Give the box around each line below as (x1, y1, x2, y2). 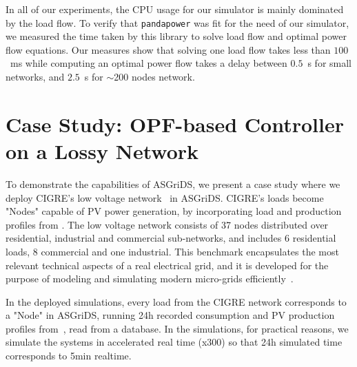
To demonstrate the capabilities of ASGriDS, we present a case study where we (6, 176, 340, 191)
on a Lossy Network (6, 137, 199, 165)
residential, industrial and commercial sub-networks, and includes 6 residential (6, 231, 336, 245)
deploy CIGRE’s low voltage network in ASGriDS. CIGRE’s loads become (6, 190, 324, 205)
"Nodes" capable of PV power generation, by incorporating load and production (6, 204, 342, 218)
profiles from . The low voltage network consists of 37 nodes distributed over (6, 217, 329, 231)
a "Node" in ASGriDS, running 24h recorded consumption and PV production (6, 308, 335, 322)
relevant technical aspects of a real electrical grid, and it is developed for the (6, 258, 329, 272)
